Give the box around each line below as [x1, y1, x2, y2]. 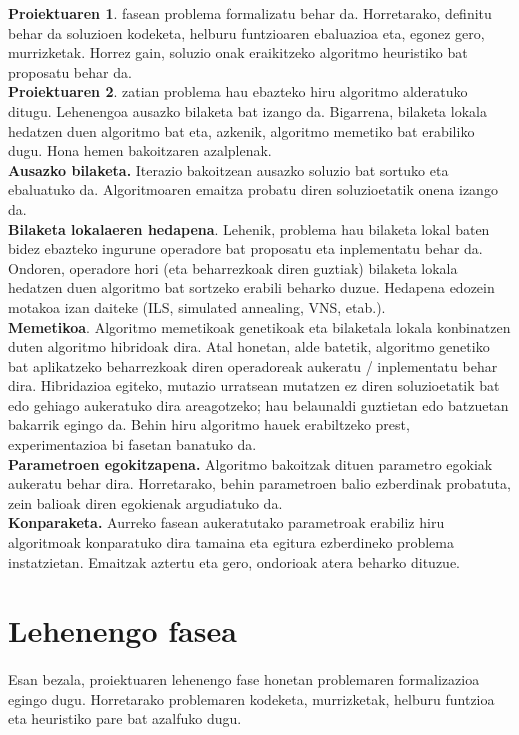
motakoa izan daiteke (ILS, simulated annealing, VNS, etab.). [8, 296, 386, 317]
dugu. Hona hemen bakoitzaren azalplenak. [8, 140, 272, 161]
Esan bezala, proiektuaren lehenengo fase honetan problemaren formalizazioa [8, 669, 480, 690]
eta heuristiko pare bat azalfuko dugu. [8, 708, 242, 729]
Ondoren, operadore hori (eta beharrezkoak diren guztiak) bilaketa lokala [8, 257, 458, 278]
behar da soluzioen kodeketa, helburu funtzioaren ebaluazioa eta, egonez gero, [8, 22, 485, 43]
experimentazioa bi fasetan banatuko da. [8, 434, 257, 455]
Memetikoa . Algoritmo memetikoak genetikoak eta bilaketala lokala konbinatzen [8, 316, 511, 337]
